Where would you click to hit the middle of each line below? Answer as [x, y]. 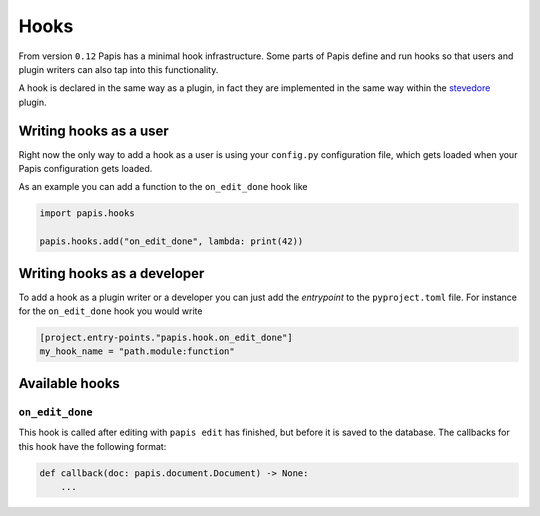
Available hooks [69, 383]
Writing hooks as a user [93, 130]
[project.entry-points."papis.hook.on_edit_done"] [166, 338]
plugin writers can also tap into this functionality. [118, 69]
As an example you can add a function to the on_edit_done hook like [163, 187]
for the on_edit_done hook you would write [110, 311]
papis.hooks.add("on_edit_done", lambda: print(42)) [171, 241]
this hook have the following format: [92, 446]
